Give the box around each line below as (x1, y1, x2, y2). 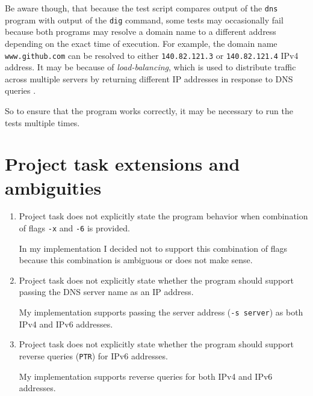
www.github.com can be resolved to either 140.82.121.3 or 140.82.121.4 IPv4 (5, 49, 299, 61)
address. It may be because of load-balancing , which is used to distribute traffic (5, 61, 296, 73)
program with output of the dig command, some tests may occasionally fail (5, 13, 284, 26)
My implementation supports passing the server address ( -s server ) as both (19, 306, 303, 318)
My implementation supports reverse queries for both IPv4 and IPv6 (19, 370, 273, 382)
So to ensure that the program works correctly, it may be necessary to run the (5, 104, 293, 117)
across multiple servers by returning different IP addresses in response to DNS (5, 72, 293, 85)
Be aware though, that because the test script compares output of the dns (5, 2, 278, 14)
